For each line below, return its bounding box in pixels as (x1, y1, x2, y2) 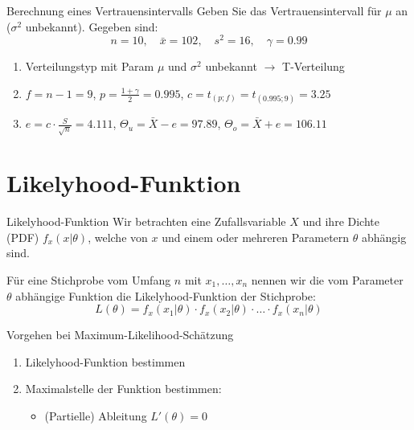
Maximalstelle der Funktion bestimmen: (25, 380, 222, 397)
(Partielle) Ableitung (44, 407, 147, 424)
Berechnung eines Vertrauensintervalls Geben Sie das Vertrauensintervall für (6, 2, 382, 18)
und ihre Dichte (302, 213, 379, 230)
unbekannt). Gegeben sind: (25, 18, 158, 35)
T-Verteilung (282, 58, 345, 75)
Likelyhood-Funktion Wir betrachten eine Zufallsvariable (6, 213, 286, 230)
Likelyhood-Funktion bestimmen (25, 353, 186, 370)
